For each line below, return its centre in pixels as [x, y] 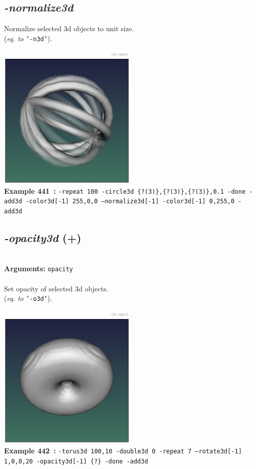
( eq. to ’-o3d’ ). [28, 298]
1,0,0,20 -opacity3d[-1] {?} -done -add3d [76, 461]
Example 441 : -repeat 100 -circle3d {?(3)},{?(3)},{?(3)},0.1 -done [125, 190]
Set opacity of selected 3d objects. [56, 288]
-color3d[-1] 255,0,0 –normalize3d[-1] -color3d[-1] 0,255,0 [130, 202]
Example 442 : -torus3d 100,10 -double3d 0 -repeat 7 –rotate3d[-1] [123, 451]
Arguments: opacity [38, 268]
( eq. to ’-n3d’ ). [28, 38]
